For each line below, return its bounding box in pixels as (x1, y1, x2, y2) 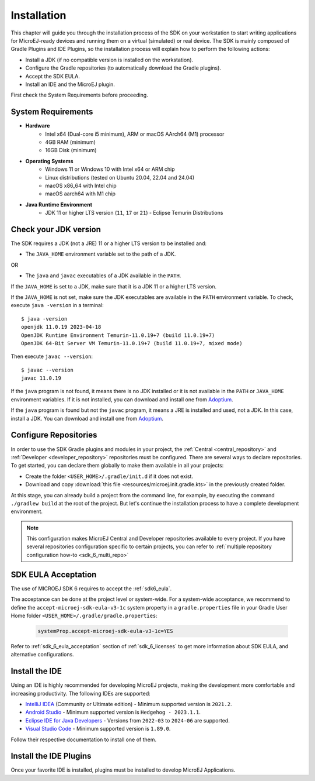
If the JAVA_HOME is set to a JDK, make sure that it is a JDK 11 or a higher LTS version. (10, 283, 217, 290)
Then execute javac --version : (10, 353, 93, 360)
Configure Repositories (10, 430, 97, 440)
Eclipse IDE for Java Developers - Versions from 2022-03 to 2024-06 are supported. (25, 717, 230, 724)
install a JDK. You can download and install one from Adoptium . (10, 415, 163, 422)
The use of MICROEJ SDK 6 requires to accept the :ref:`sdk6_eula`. (10, 585, 172, 592)
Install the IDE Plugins (10, 751, 92, 761)
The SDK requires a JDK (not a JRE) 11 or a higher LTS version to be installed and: (10, 240, 207, 247)
